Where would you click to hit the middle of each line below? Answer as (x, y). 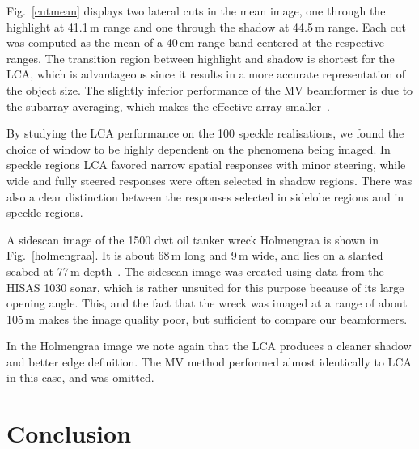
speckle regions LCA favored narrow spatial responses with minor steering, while (206, 165)
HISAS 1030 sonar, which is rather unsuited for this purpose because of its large (205, 287)
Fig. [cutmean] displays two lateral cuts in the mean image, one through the (196, 11)
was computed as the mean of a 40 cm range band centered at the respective (195, 42)
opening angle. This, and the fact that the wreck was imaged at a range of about (207, 303)
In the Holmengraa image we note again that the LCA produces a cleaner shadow (209, 346)
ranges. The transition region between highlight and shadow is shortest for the (201, 58)
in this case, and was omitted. (80, 377)
